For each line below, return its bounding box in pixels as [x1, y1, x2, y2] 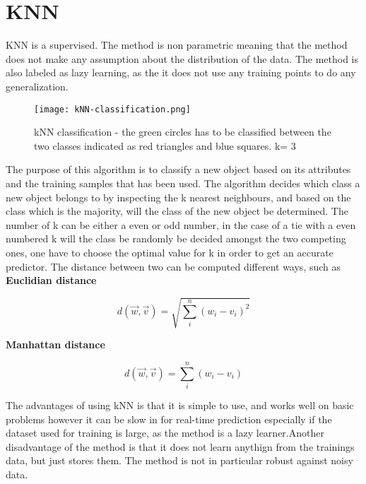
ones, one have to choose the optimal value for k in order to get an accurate [6, 244, 333, 259]
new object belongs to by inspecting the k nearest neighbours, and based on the [6, 189, 351, 204]
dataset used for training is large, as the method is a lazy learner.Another [6, 425, 324, 440]
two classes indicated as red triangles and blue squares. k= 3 [34, 138, 296, 153]
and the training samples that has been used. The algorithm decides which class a [6, 175, 360, 190]
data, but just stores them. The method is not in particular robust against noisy [6, 453, 353, 468]
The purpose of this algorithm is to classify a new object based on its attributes [6, 162, 351, 177]
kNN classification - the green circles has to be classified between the [34, 124, 331, 139]
